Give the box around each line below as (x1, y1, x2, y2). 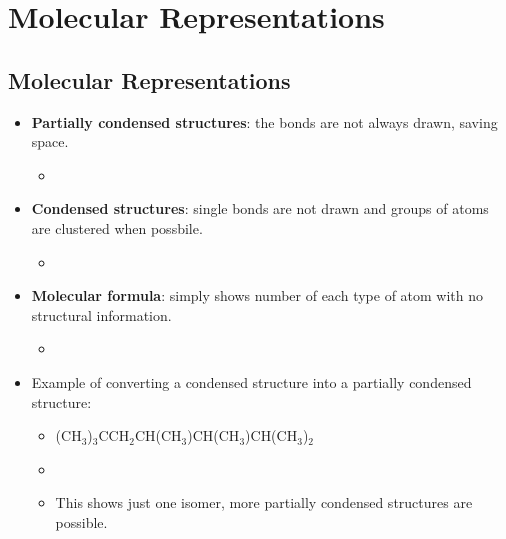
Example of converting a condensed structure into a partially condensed (31, 371, 472, 392)
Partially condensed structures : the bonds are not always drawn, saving (31, 111, 498, 132)
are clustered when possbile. (31, 217, 203, 238)
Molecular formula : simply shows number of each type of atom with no (31, 285, 484, 306)
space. (31, 131, 69, 152)
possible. (55, 511, 108, 532)
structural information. (31, 304, 172, 325)
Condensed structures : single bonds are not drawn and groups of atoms (31, 198, 489, 219)
